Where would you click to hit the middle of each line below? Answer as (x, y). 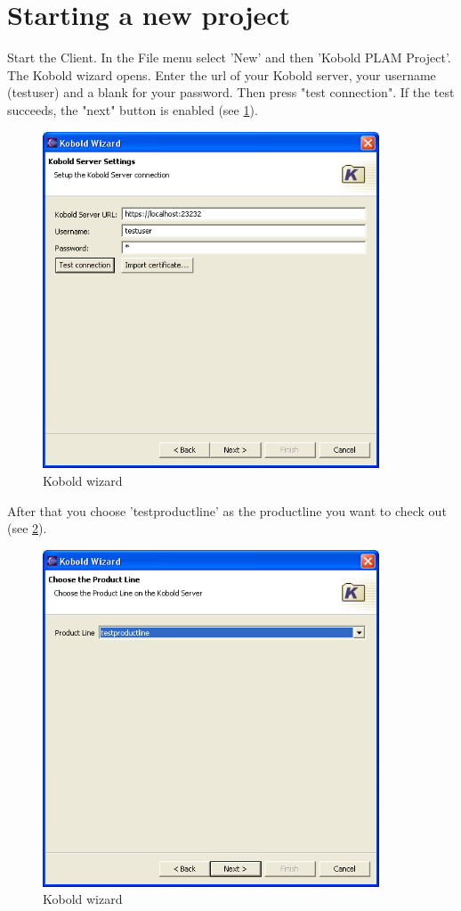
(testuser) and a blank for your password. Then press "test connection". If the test (231, 92)
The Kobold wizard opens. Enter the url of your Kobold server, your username (222, 74)
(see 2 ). (27, 528)
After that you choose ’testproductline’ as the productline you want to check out (227, 510)
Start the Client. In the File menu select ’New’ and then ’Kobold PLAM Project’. (229, 57)
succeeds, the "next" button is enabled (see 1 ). (133, 109)
